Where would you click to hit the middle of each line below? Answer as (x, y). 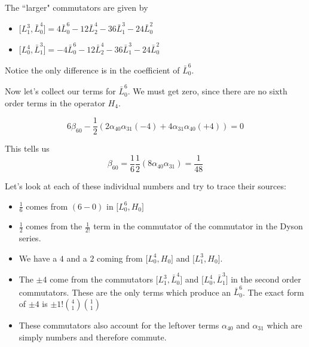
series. (30, 238)
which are (284, 325)
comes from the (54, 226)
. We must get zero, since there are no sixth (207, 91)
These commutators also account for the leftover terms (119, 325)
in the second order (266, 279)
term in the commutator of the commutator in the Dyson (198, 226)
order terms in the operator (55, 102)
